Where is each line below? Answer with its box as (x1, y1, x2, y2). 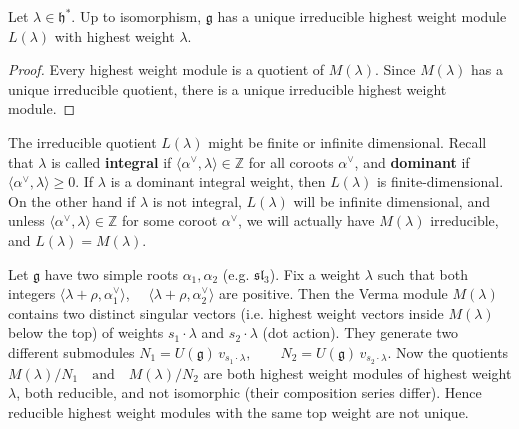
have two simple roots (44, 263, 178, 284)
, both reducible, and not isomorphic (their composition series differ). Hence (16, 382, 482, 403)
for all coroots (248, 151, 334, 172)
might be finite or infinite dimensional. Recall (208, 131, 487, 152)
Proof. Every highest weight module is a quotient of (8, 59, 325, 80)
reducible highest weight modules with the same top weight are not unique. (8, 401, 469, 422)
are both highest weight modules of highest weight (203, 362, 512, 383)
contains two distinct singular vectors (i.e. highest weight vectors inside (8, 302, 444, 323)
